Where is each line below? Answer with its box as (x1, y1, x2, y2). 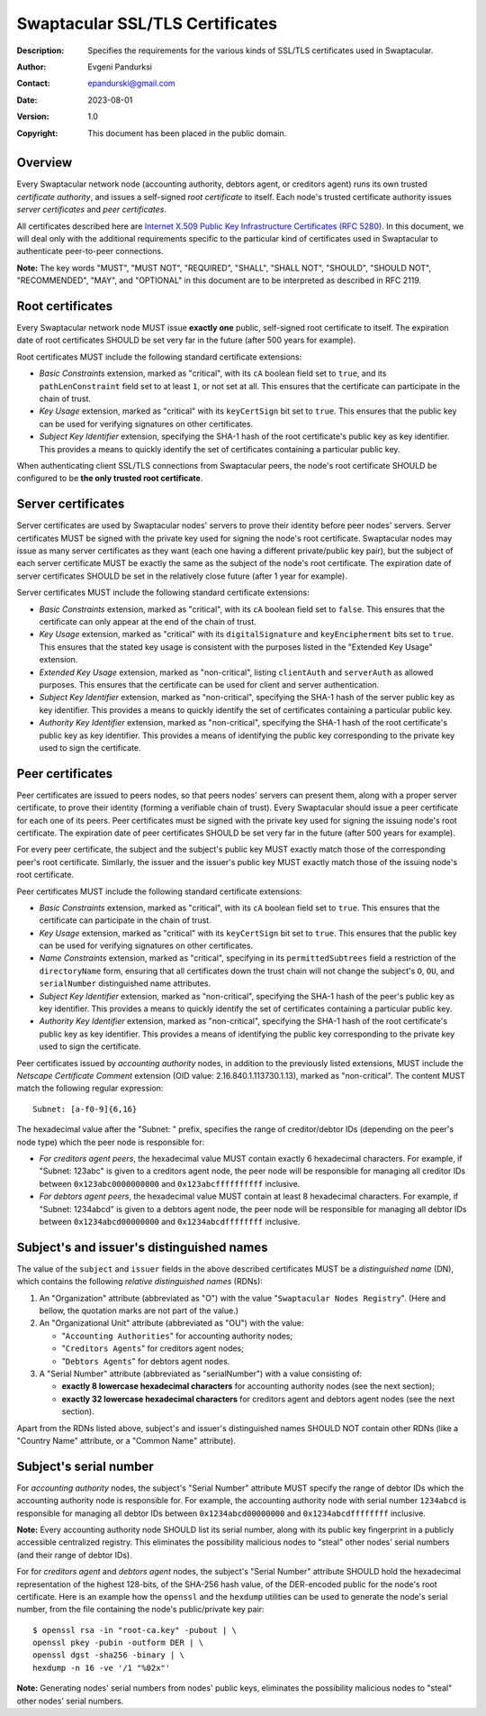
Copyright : (16, 127, 58, 139)
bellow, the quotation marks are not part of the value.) (39, 1305, 238, 1316)
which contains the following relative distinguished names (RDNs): (16, 1276, 263, 1287)
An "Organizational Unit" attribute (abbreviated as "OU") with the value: (39, 1318, 304, 1328)
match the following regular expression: (16, 1082, 164, 1094)
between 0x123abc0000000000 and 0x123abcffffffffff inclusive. (39, 1178, 301, 1189)
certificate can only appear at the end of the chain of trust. (39, 616, 256, 626)
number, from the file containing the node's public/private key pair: (16, 1604, 265, 1615)
